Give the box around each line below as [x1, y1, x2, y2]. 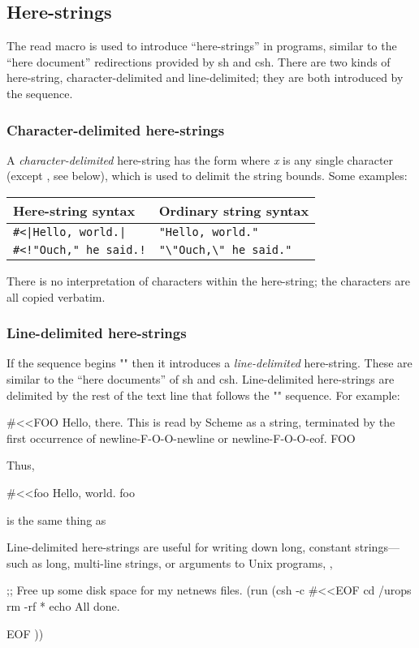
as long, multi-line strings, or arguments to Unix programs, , [32, 554, 333, 571]
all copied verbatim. [6, 288, 106, 305]
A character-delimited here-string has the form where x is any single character [6, 151, 394, 168]
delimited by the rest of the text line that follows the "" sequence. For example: [6, 386, 400, 403]
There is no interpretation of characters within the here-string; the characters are [6, 272, 410, 289]
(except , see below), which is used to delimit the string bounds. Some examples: [6, 167, 408, 184]
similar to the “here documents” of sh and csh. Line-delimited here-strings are [6, 370, 395, 387]
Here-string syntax [13, 200, 136, 220]
